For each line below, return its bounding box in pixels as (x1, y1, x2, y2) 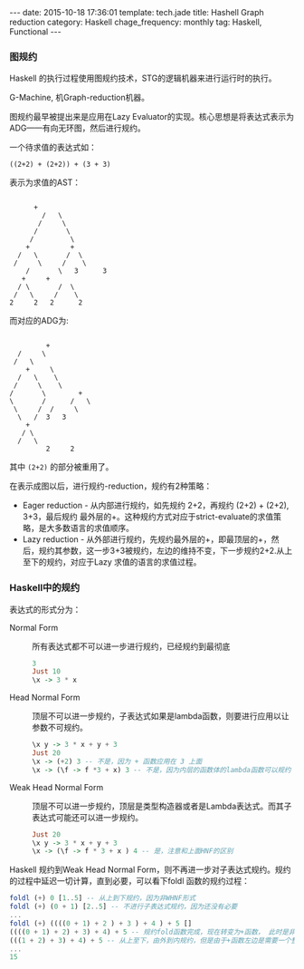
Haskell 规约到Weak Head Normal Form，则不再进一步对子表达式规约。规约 (9, 864, 291, 876)
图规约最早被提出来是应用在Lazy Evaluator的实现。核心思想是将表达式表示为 (9, 111, 295, 122)
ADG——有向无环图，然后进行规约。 (9, 122, 147, 133)
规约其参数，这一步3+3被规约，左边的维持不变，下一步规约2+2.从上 (38, 546, 293, 557)
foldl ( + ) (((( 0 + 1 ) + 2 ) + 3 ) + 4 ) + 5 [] (9, 918, 193, 928)
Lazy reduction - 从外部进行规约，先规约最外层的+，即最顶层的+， (22, 534, 271, 545)
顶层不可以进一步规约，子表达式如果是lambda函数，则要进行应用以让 (32, 711, 290, 722)
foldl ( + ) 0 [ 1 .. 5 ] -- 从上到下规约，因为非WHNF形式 (9, 894, 196, 903)
